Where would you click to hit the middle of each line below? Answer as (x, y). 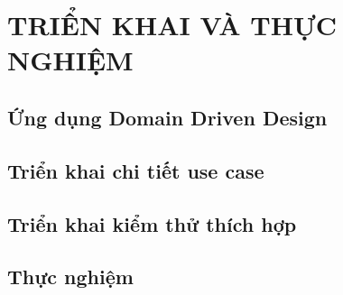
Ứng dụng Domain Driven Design (167, 117)
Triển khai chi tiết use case (136, 170)
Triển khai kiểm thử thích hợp (152, 223)
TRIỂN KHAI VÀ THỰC (172, 25)
